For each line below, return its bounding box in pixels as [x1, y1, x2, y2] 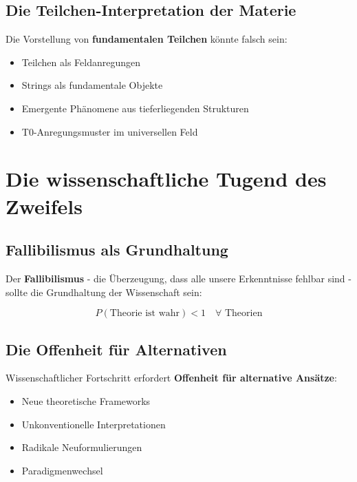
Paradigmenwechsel [21, 463, 103, 477]
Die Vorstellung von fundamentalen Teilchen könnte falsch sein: [6, 32, 288, 46]
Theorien [224, 308, 263, 319]
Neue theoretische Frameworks [21, 393, 151, 408]
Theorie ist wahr [109, 308, 180, 319]
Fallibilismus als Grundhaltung [6, 239, 228, 260]
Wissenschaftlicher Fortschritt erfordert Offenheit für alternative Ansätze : [6, 370, 337, 385]
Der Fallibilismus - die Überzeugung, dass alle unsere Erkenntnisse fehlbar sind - [6, 271, 351, 285]
